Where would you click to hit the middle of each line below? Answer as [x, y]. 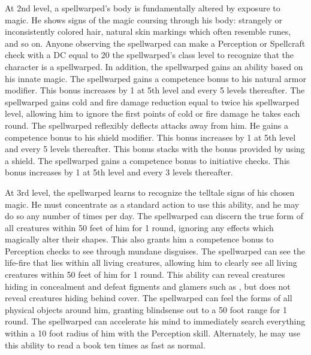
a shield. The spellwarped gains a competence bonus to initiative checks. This [147, 160]
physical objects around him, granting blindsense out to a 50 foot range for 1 [146, 309]
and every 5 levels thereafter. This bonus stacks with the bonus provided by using [155, 149]
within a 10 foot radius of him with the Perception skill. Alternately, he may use [153, 333]
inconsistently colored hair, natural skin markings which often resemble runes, [148, 31]
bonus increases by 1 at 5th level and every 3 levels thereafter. [119, 172]
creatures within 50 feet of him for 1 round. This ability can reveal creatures [145, 274]
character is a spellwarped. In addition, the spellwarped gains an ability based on [154, 66]
